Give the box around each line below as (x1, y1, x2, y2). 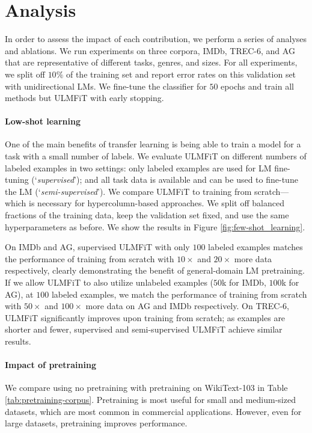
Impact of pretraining (5, 358, 96, 371)
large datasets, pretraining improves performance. (5, 417, 188, 429)
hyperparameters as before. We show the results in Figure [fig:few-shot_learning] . (5, 220, 305, 233)
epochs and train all (221, 79, 294, 92)
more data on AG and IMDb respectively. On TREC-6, (85, 299, 289, 312)
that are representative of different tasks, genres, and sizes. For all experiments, (5, 56, 298, 69)
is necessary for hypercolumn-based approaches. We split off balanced (29, 197, 284, 209)
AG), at (5, 287, 34, 300)
